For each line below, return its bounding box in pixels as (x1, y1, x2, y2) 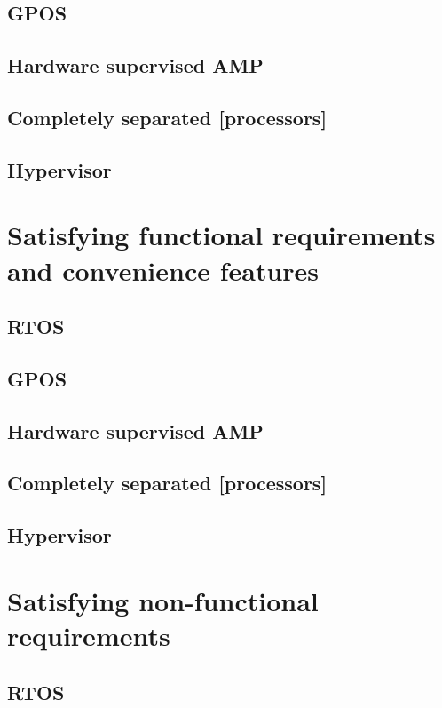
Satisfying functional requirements (7, 217, 436, 253)
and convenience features (7, 251, 320, 288)
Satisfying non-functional (7, 582, 319, 618)
